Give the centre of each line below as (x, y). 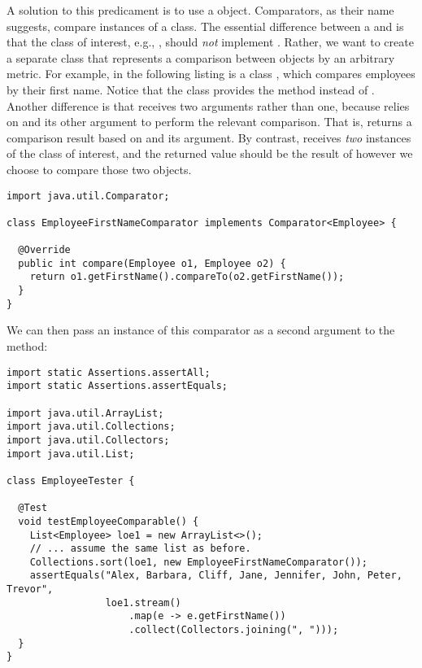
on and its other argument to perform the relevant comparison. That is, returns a (209, 122)
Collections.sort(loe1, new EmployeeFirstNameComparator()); (198, 562)
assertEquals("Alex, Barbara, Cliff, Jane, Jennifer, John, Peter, (216, 576)
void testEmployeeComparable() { (109, 521)
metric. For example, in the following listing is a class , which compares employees (211, 74)
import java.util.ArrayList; (85, 413)
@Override (44, 250)
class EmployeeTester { (71, 480)
